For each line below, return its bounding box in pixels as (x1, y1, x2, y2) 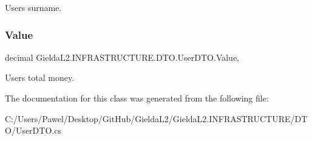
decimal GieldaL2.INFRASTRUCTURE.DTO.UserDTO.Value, (5, 50, 240, 63)
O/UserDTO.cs (5, 124, 61, 137)
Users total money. (5, 71, 75, 84)
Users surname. (5, 1, 62, 13)
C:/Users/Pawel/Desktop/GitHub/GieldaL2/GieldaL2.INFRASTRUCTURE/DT (5, 112, 308, 125)
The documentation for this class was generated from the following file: (5, 92, 269, 104)
